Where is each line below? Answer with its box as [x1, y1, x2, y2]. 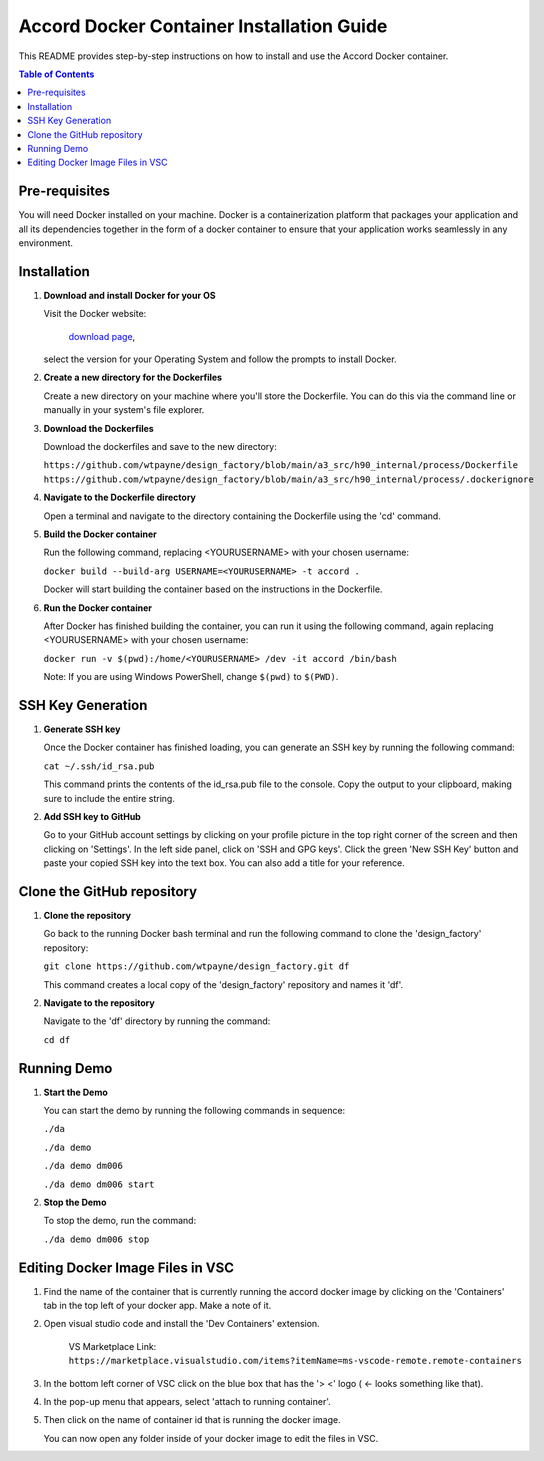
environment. [18, 236, 74, 249]
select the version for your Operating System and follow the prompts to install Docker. [43, 353, 397, 365]
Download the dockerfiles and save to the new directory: [43, 441, 277, 452]
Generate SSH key [43, 723, 121, 735]
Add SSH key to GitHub [43, 810, 142, 822]
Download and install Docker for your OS [43, 289, 216, 301]
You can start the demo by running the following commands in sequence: [43, 1105, 346, 1117]
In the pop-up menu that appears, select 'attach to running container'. [43, 1396, 332, 1408]
